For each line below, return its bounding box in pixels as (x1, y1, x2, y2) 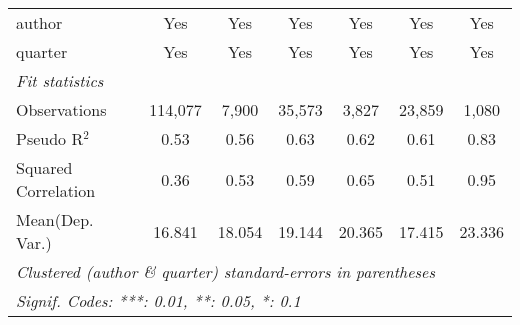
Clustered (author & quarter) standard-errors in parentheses (16, 260, 435, 283)
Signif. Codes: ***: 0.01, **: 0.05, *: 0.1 (16, 289, 301, 312)
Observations (16, 98, 107, 121)
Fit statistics (16, 69, 104, 92)
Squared (16, 156, 73, 179)
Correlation (16, 179, 96, 202)
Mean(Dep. (16, 208, 94, 231)
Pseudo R (16, 127, 84, 150)
